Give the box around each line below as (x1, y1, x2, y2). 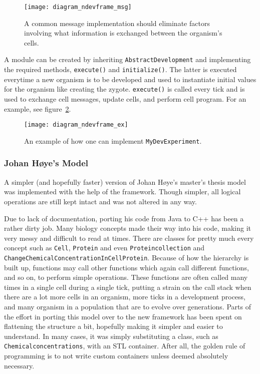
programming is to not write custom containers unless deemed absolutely (4, 350, 228, 360)
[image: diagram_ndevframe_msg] (24, 4, 132, 11)
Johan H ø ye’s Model (4, 157, 89, 169)
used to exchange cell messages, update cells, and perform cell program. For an (4, 94, 246, 104)
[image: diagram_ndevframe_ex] (24, 121, 128, 129)
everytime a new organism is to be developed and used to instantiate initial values (4, 74, 256, 84)
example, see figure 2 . (4, 103, 71, 114)
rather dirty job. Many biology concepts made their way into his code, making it (4, 223, 251, 233)
